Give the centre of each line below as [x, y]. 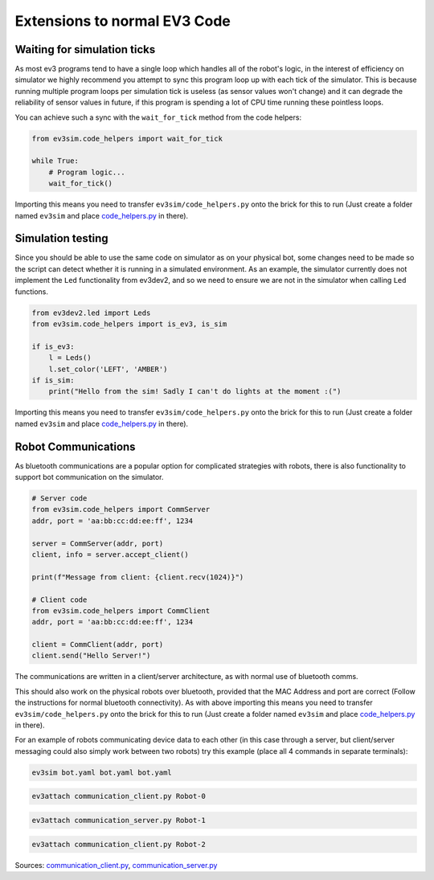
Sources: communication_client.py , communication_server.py [116, 865]
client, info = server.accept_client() [110, 554]
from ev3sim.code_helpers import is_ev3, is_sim [129, 324]
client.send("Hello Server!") [91, 656]
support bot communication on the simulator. [89, 477]
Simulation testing [61, 238]
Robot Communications [75, 446]
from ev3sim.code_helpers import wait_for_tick [127, 138]
